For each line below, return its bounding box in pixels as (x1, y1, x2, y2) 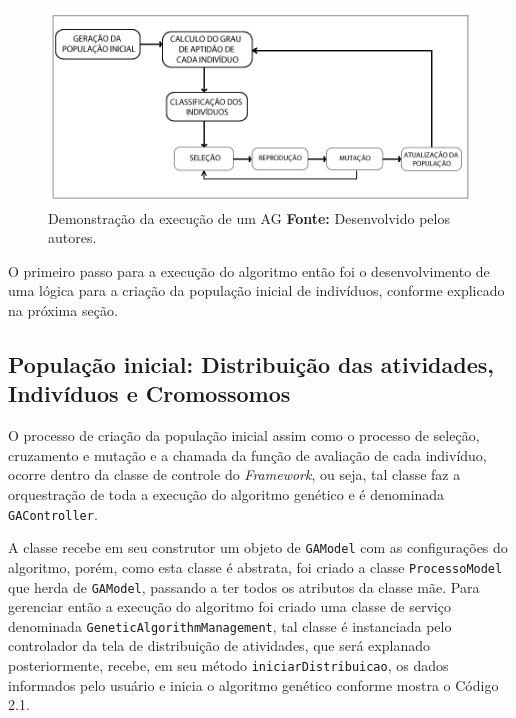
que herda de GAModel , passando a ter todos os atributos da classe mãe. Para (8, 576, 480, 597)
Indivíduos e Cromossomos (8, 378, 291, 409)
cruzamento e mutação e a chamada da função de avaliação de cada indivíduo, (8, 444, 487, 465)
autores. (48, 227, 97, 248)
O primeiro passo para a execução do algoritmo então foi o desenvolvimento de (8, 260, 490, 281)
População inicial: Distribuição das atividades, (8, 348, 495, 379)
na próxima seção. (8, 300, 118, 320)
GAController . (8, 503, 98, 524)
